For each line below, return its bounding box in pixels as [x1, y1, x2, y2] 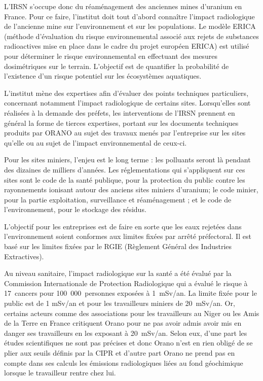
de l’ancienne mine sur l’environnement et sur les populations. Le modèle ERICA [4, 21, 256, 31]
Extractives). [4, 251, 44, 261]
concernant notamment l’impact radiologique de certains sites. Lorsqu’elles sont [4, 97, 251, 108]
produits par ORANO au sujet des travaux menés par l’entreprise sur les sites [4, 127, 246, 138]
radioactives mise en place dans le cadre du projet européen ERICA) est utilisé [4, 41, 249, 51]
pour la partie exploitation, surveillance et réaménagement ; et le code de [4, 194, 232, 204]
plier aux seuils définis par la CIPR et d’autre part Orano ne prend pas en [4, 348, 235, 358]
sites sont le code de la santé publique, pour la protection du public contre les [4, 174, 245, 185]
